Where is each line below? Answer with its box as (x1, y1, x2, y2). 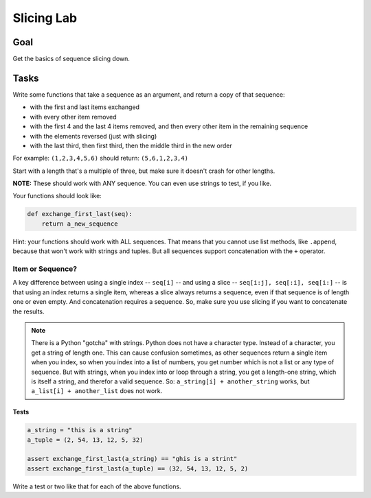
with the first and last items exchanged (30, 103, 140, 111)
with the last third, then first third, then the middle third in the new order (30, 141, 233, 150)
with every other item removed (30, 112, 117, 121)
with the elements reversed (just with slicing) (30, 132, 157, 140)
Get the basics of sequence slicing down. (12, 55, 131, 63)
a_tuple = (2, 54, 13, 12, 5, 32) (27, 436, 144, 444)
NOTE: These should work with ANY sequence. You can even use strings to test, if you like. (12, 179, 271, 188)
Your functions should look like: (12, 192, 102, 200)
